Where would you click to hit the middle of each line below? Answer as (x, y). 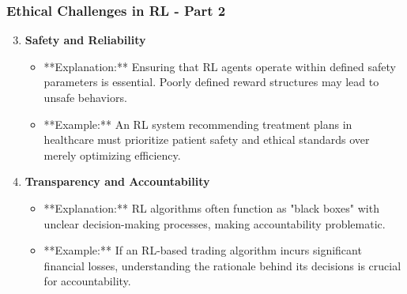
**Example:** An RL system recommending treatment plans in (198, 124)
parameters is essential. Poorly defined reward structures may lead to (211, 82)
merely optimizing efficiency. (112, 155)
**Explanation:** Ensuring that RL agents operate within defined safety (220, 66)
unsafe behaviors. (85, 97)
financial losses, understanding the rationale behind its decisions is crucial (222, 265)
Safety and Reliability (85, 40)
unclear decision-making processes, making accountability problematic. (215, 223)
